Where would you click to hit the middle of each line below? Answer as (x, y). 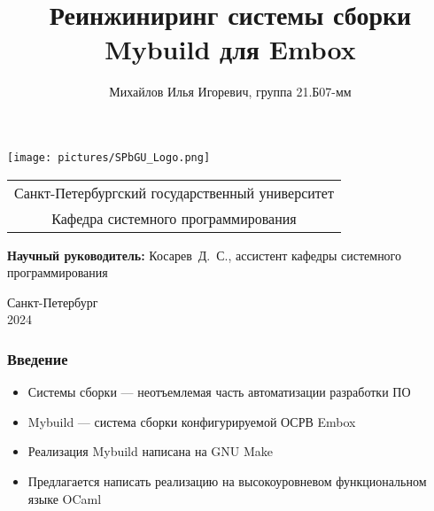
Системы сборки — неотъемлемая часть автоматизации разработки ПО (219, 392)
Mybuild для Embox (230, 49)
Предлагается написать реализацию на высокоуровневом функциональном (227, 480)
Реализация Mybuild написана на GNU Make (151, 451)
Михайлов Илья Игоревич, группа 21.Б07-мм (230, 92)
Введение (38, 358)
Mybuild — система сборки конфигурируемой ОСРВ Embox (192, 421)
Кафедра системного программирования (174, 218)
